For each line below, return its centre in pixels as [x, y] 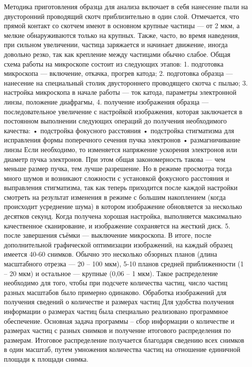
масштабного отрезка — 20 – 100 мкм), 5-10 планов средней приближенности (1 [124, 264]
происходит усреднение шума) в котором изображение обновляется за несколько [123, 206]
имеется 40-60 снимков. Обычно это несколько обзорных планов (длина [111, 254]
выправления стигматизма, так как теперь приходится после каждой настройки [121, 187]
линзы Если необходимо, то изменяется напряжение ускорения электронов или [121, 149]
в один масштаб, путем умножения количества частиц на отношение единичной [122, 349]
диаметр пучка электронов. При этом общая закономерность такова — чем [115, 159]
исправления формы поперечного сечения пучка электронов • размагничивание [122, 140]
